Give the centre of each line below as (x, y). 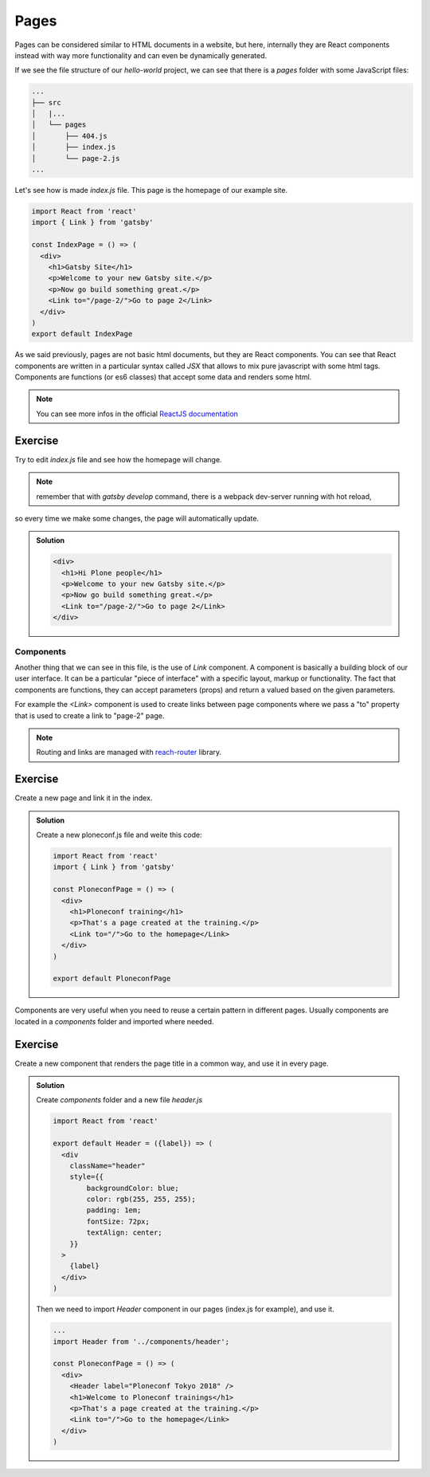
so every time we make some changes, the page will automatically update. (137, 518)
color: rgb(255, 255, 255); (141, 1199)
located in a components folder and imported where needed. (114, 1021)
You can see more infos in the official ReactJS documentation (137, 414)
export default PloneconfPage (112, 979)
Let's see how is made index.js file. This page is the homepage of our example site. (151, 191)
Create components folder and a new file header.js (119, 1100)
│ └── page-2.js (76, 158)
